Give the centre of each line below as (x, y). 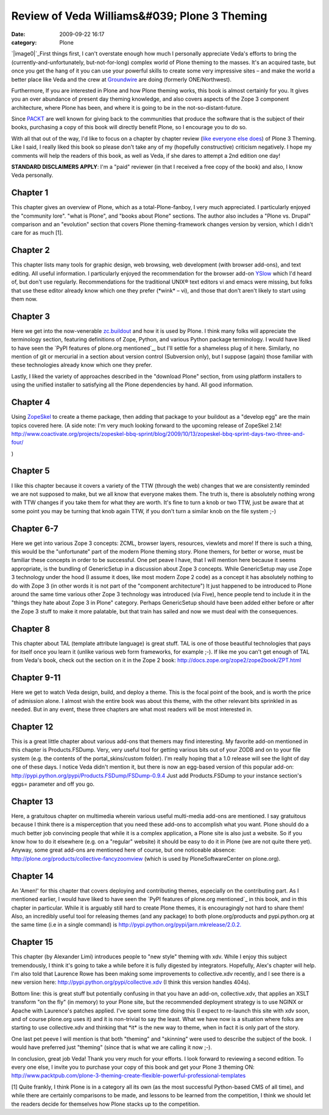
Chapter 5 (30, 471)
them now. (24, 299)
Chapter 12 (32, 726)
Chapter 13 (33, 801)
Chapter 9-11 (36, 678)
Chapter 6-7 (35, 528)
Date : (18, 34)
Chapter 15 (32, 942)
